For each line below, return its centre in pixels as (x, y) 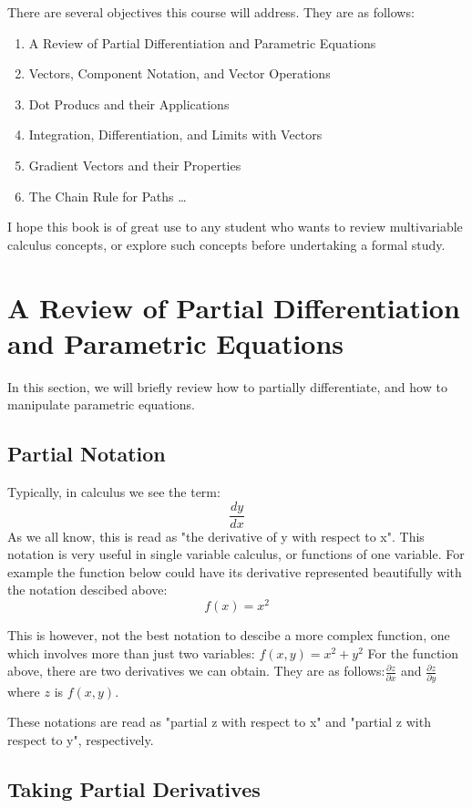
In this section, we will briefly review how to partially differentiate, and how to (227, 386)
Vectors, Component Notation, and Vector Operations (180, 73)
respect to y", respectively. (81, 739)
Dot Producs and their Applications (129, 104)
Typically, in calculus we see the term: (114, 492)
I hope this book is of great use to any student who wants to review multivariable (235, 227)
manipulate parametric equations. (101, 404)
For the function (413, 653)
